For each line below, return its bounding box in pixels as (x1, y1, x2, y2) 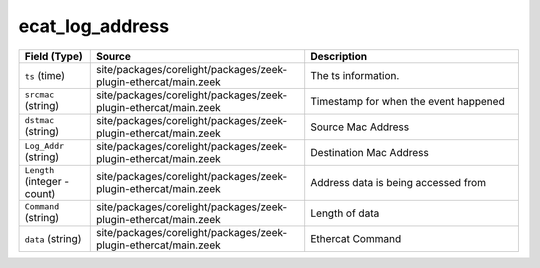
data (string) (24, 231, 82, 245)
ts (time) (24, 68, 65, 82)
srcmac (24, 90, 55, 100)
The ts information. (310, 68, 400, 82)
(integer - (24, 174, 70, 188)
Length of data (310, 206, 380, 220)
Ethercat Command (310, 231, 402, 245)
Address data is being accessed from (310, 176, 487, 190)
